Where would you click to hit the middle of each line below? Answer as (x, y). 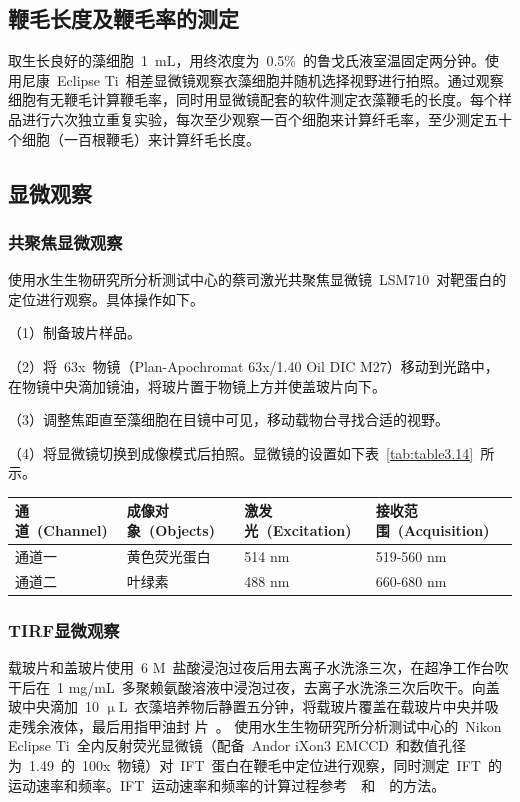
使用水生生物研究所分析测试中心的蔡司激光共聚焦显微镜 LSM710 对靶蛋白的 (257, 279)
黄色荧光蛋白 (168, 555)
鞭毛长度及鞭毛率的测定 (123, 18)
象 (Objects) (170, 530)
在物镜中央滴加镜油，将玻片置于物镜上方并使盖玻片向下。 (197, 385)
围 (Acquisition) (432, 530)
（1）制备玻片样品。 (74, 332)
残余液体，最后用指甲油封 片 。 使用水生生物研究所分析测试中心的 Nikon (261, 725)
